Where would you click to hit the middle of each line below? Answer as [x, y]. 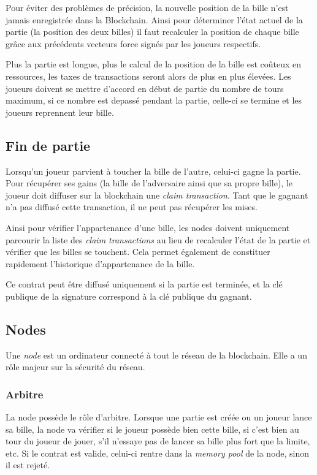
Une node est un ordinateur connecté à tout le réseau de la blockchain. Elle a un [156, 355]
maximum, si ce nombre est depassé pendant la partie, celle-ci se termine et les [154, 100]
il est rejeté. [28, 465]
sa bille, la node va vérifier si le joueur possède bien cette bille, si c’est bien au [152, 429]
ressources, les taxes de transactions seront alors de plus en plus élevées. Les [148, 76]
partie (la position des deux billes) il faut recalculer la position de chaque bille [152, 32]
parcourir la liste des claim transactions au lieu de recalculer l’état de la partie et [158, 239]
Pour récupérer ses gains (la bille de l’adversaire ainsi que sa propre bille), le [149, 183]
